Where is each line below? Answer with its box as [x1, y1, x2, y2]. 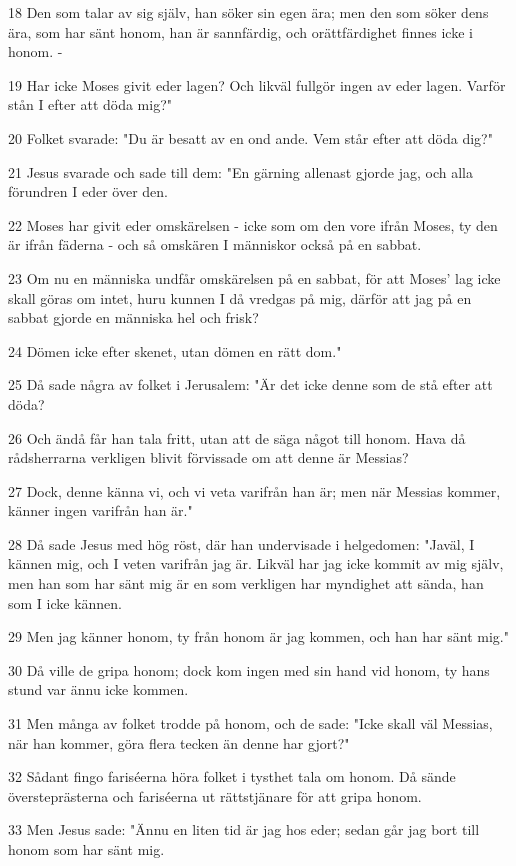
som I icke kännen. [8, 592, 123, 613]
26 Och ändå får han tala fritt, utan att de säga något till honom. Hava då [8, 427, 466, 448]
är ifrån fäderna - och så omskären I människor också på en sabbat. [8, 234, 422, 255]
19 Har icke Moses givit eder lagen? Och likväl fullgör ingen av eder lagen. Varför [8, 74, 506, 95]
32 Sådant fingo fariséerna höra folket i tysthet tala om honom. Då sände [8, 766, 456, 787]
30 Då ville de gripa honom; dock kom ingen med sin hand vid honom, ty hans [8, 659, 490, 680]
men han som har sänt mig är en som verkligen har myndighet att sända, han [8, 573, 484, 594]
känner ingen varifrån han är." [8, 500, 193, 521]
